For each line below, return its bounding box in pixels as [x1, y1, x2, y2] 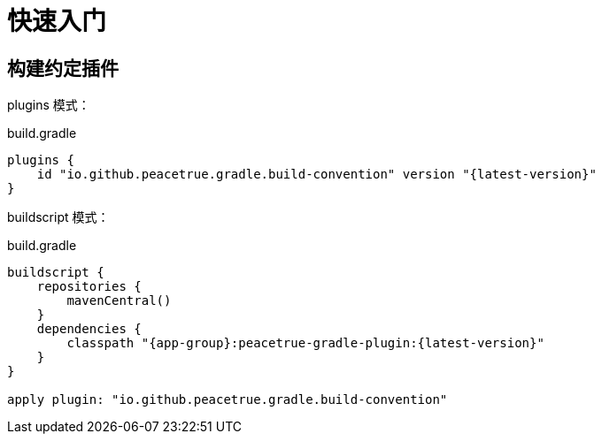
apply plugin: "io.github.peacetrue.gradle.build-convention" [7, 392, 448, 407]
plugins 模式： [7, 97, 90, 113]
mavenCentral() [66, 293, 172, 308]
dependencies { [36, 322, 142, 337]
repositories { [36, 279, 142, 294]
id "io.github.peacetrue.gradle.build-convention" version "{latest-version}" [36, 167, 597, 182]
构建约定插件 [7, 57, 119, 80]
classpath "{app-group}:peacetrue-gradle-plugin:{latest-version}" [66, 336, 544, 351]
